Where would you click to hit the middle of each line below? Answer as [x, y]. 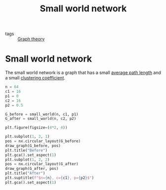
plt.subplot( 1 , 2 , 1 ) [28, 137]
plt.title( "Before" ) [27, 150]
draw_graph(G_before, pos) [33, 146]
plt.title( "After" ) [25, 173]
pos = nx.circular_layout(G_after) [42, 164]
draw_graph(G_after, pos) [32, 169]
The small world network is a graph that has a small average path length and [83, 73]
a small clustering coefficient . [35, 78]
